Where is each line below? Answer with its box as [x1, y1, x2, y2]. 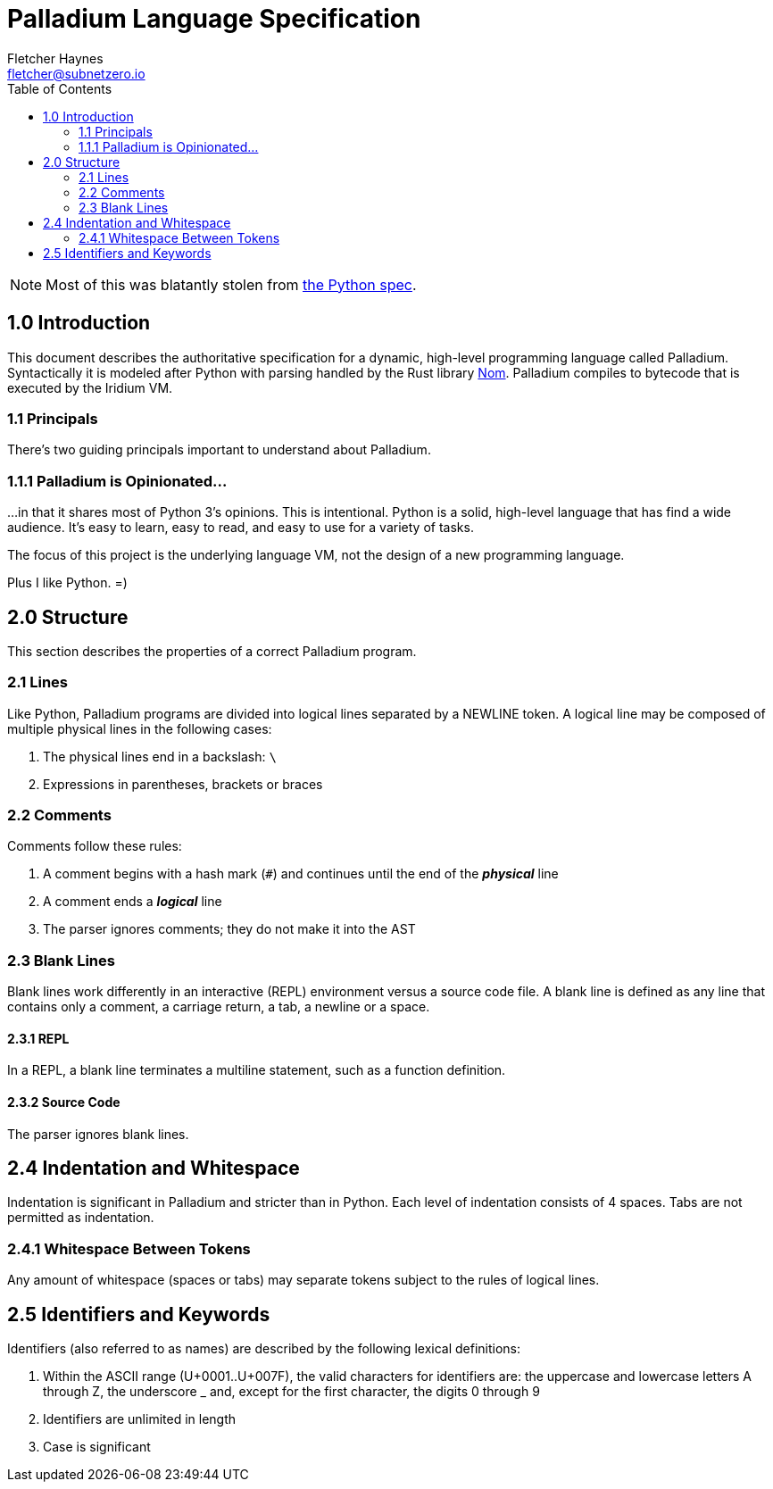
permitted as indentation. [7, 1210, 154, 1226]
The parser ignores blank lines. [7, 1126, 189, 1142]
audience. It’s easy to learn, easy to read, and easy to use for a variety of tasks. [7, 520, 474, 536]
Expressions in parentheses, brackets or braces [43, 776, 323, 792]
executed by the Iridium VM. [7, 379, 173, 395]
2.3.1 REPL [7, 1030, 70, 1046]
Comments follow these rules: [7, 838, 182, 854]
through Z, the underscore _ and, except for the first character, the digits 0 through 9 [43, 1384, 540, 1400]
